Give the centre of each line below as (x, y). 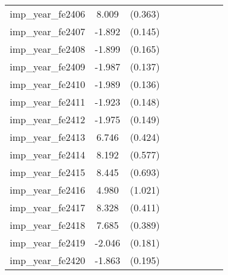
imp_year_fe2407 (48, 31)
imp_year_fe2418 (48, 225)
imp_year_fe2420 (48, 260)
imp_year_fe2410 (48, 84)
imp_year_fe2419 (48, 243)
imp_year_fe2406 (48, 14)
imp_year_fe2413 (48, 137)
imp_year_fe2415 (48, 172)
